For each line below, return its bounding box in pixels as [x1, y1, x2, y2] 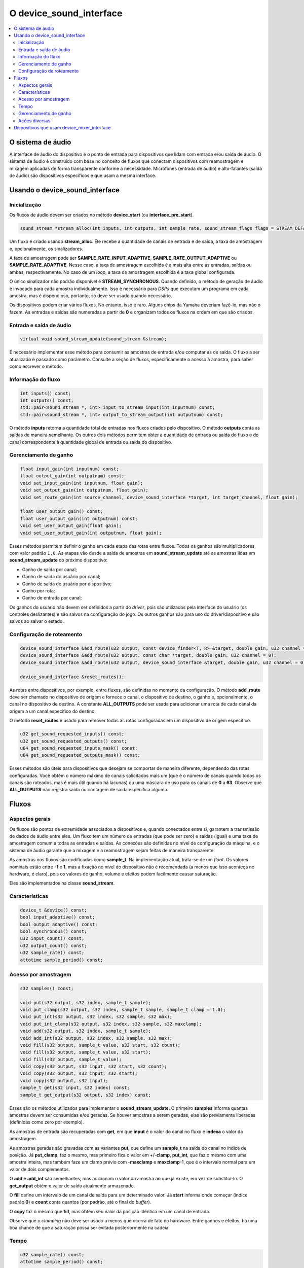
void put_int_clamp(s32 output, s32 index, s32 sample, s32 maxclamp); [20, 1021, 202, 1027]
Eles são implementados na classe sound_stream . [9, 880, 115, 886]
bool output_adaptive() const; [20, 921, 98, 927]
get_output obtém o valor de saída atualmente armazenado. [9, 1182, 135, 1189]
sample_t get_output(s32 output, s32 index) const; [20, 1092, 151, 1098]
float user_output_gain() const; [20, 509, 103, 514]
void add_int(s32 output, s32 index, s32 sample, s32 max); [20, 1035, 173, 1041]
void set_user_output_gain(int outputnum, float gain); [20, 530, 162, 536]
